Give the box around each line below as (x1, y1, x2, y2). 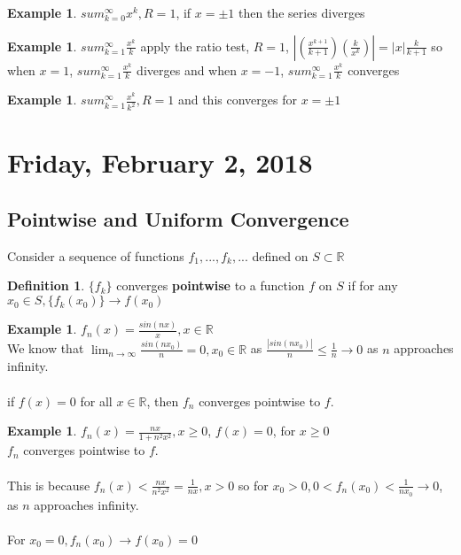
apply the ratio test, (140, 36, 250, 55)
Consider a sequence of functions (7, 246, 184, 265)
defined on (252, 246, 309, 265)
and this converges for (177, 90, 297, 109)
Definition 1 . (7, 276, 85, 295)
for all (80, 391, 113, 410)
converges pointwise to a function (116, 276, 305, 295)
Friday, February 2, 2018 (7, 144, 313, 181)
